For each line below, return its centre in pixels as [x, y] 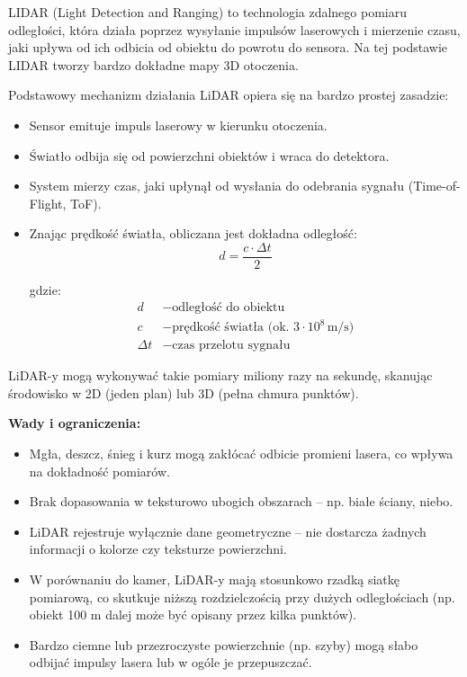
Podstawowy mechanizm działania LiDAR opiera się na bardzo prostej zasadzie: [229, 95]
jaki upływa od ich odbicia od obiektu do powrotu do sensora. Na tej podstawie [228, 47]
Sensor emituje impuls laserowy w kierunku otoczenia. [178, 125]
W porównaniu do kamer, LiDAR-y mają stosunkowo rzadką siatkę [215, 579]
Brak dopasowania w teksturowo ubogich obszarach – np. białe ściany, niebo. [241, 501]
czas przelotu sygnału [231, 346]
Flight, [48, 203]
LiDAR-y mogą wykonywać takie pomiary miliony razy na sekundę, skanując [220, 375]
